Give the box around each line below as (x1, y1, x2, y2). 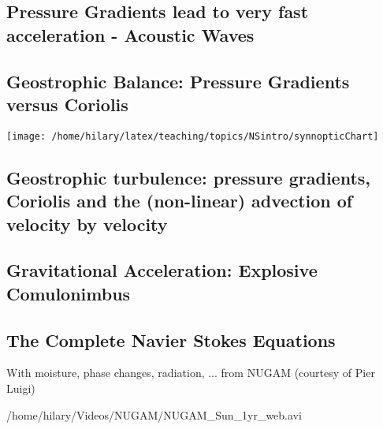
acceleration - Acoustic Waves (6, 22, 255, 47)
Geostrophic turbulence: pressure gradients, (6, 165, 371, 189)
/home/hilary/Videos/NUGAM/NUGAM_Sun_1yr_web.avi (6, 406, 302, 423)
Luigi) (6, 379, 35, 396)
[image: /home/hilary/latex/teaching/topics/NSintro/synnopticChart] (6, 130, 379, 142)
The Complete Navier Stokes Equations (6, 327, 336, 352)
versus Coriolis (6, 91, 128, 116)
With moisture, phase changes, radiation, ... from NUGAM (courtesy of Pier (6, 364, 375, 381)
